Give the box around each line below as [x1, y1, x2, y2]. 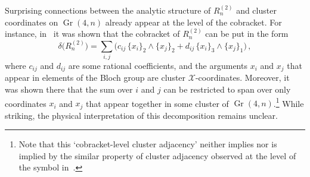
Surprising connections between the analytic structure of [5, 4, 211, 16]
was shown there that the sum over [5, 83, 133, 95]
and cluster [236, 4, 277, 16]
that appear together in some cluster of [86, 97, 229, 109]
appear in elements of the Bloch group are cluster [5, 71, 186, 84]
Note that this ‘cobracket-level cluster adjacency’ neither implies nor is [18, 138, 277, 150]
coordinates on [5, 15, 58, 28]
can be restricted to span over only [163, 83, 291, 95]
